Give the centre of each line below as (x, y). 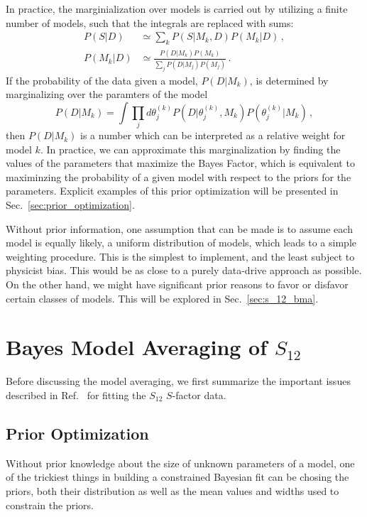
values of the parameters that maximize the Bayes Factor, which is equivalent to (180, 163)
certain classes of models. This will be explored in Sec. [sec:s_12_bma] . (162, 298)
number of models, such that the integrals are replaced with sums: (150, 22)
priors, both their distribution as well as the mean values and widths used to (172, 490)
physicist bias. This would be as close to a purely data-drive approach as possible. (184, 270)
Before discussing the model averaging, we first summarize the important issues (178, 381)
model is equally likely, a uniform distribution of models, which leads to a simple (181, 243)
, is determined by (289, 80)
